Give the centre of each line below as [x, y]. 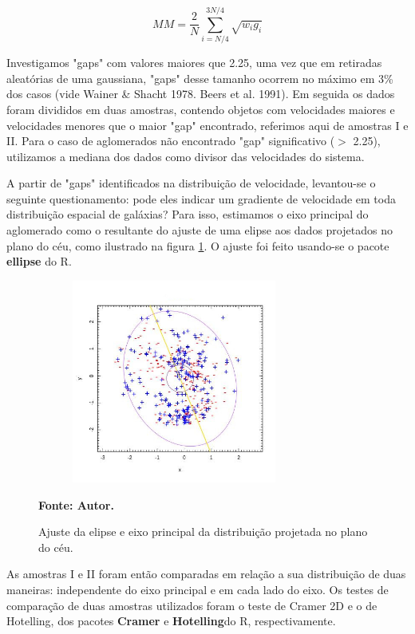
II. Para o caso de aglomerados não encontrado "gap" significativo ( [171, 141]
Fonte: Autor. [76, 504]
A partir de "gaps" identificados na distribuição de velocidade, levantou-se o [191, 183]
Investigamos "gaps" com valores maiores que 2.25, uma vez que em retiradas [194, 63]
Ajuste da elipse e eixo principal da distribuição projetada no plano [203, 532]
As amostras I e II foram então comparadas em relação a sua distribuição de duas [206, 574]
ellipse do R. [39, 261]
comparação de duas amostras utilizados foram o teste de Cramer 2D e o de [192, 605]
